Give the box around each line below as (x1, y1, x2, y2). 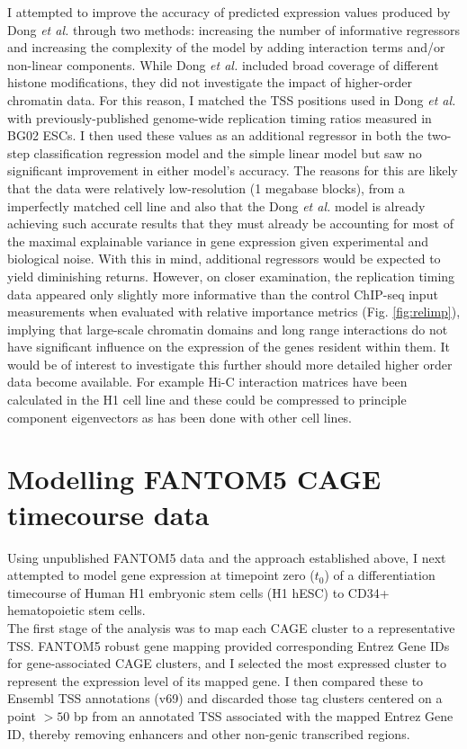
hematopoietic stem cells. (7, 601, 146, 620)
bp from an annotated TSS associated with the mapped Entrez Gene (73, 706, 454, 725)
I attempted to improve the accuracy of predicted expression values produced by (7, 3, 451, 21)
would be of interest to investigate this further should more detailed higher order (7, 354, 453, 373)
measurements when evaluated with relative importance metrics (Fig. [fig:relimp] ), (7, 302, 461, 321)
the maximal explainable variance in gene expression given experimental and (7, 231, 429, 250)
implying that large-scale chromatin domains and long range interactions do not (7, 319, 448, 338)
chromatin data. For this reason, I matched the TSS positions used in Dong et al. (7, 90, 456, 109)
